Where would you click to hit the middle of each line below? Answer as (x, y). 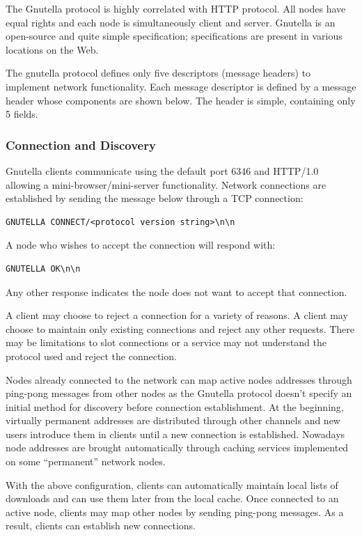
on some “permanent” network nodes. (86, 461)
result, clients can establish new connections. (101, 526)
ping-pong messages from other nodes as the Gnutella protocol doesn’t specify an (179, 393)
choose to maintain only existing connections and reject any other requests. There (180, 328)
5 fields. (22, 114)
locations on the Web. (52, 49)
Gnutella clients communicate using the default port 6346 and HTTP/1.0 (162, 170)
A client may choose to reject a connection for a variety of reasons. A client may (177, 315)
